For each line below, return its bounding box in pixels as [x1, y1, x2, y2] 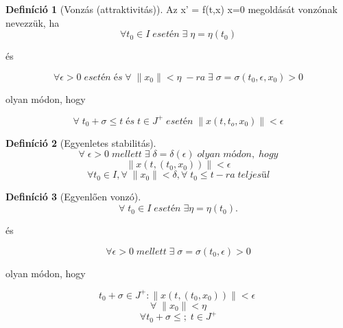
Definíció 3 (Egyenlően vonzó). [5, 189, 141, 204]
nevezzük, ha [5, 15, 60, 30]
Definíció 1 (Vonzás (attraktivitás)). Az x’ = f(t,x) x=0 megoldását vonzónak [5, 2, 338, 16]
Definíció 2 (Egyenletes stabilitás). [5, 135, 156, 150]
